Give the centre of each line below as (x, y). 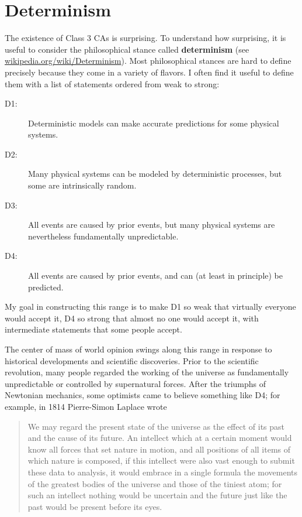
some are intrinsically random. (82, 185)
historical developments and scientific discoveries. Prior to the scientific (132, 360)
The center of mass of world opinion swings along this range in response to (138, 349)
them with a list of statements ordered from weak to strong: (112, 83)
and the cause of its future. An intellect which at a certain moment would (160, 438)
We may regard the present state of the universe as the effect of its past (156, 426)
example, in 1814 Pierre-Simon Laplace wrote (86, 406)
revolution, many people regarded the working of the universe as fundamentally (147, 372)
